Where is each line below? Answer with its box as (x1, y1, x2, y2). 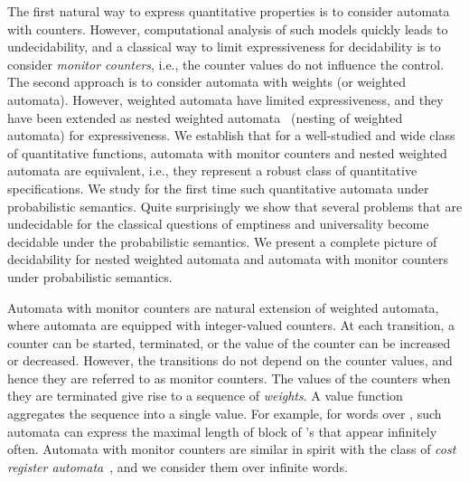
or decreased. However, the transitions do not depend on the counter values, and (7, 351, 453, 370)
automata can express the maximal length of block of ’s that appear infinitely (7, 421, 437, 440)
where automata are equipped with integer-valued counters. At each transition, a (7, 316, 455, 335)
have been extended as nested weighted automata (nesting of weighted (7, 108, 403, 127)
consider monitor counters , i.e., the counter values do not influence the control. (7, 54, 445, 73)
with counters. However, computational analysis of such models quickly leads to (7, 19, 448, 38)
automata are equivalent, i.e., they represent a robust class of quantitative (7, 161, 417, 180)
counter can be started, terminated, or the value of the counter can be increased (7, 333, 451, 352)
